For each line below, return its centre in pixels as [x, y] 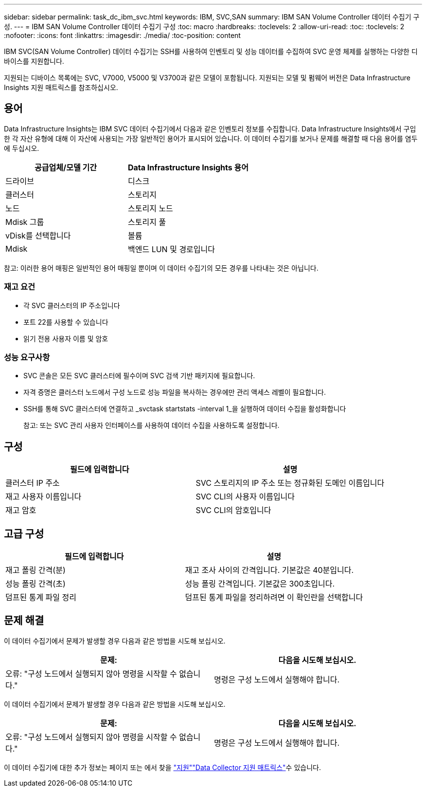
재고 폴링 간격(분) [35, 570]
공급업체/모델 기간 [66, 167]
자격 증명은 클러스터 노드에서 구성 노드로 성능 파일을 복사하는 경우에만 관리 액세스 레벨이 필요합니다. [175, 392]
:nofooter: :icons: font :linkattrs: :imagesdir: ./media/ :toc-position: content [122, 35]
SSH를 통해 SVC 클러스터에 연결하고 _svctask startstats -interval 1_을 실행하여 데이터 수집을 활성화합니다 [185, 409]
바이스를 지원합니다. [34, 61]
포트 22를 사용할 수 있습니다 [66, 322]
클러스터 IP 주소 [33, 483]
